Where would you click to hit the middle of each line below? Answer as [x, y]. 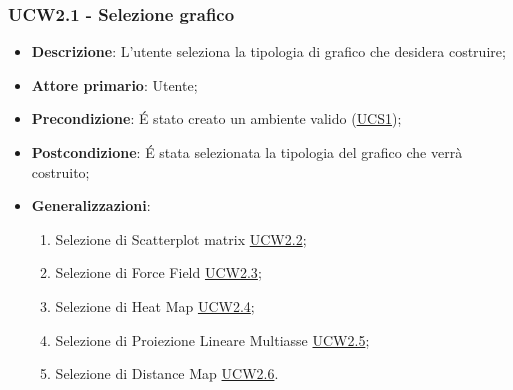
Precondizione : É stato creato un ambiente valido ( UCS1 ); [216, 118]
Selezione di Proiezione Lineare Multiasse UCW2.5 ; [212, 339]
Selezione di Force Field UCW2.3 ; [158, 272]
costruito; [60, 171]
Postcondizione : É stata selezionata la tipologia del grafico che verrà [247, 152]
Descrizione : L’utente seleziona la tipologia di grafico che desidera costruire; [268, 51]
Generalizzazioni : [91, 205]
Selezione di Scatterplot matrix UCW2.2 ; [181, 238]
